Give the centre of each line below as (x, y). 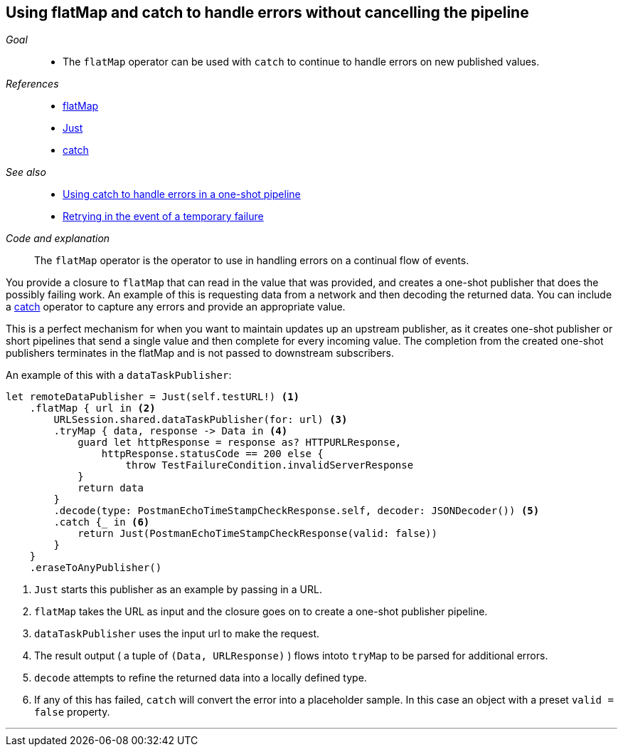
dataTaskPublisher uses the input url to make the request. (177, 634)
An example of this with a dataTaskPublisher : (119, 375)
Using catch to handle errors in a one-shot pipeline (182, 194)
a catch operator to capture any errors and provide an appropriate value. (176, 307)
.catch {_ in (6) (102, 522)
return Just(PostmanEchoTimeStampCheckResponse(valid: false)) (257, 534)
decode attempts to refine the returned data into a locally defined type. (201, 678)
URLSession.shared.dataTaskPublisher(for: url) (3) (201, 420)
